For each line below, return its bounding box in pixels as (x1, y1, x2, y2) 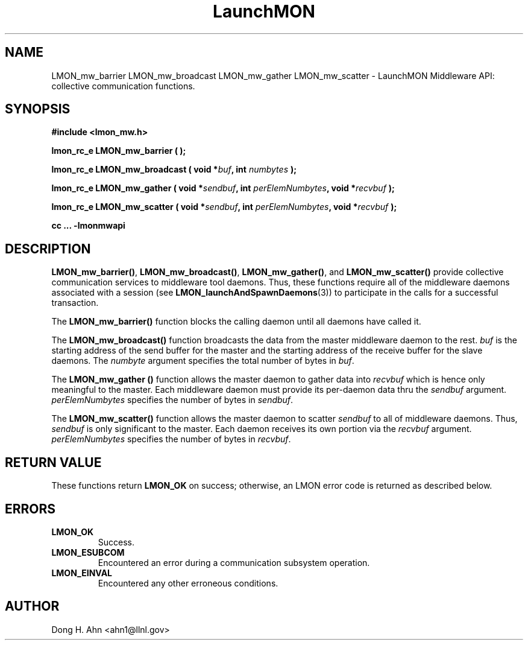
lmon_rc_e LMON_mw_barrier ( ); (51, 145, 186, 156)
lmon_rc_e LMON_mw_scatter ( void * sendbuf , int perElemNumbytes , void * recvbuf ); (51, 202, 397, 212)
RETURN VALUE (5, 454, 102, 470)
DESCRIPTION (5, 241, 91, 256)
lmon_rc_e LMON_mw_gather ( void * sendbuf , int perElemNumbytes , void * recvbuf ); (51, 183, 395, 194)
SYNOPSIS (5, 101, 71, 117)
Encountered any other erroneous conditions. (98, 577, 278, 588)
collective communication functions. (51, 80, 195, 91)
